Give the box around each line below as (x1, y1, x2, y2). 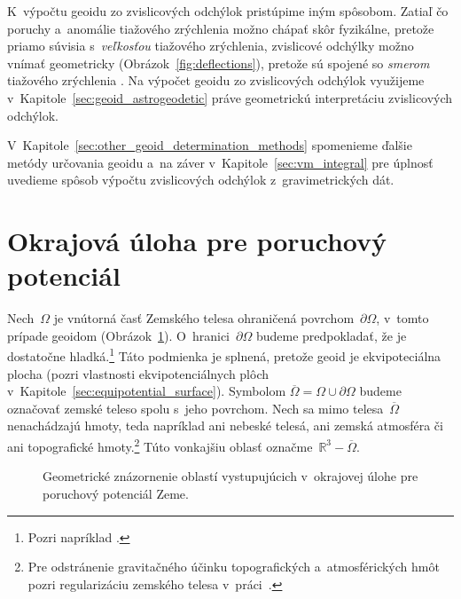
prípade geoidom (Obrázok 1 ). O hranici (7, 326, 230, 344)
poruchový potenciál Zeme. (43, 484, 189, 502)
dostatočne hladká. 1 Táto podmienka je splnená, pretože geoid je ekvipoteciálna (7, 344, 441, 366)
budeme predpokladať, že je (255, 326, 407, 344)
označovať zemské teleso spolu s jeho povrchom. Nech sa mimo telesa (7, 398, 384, 417)
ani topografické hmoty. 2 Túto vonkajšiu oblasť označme (7, 435, 313, 455)
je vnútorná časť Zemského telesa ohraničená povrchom (53, 309, 355, 327)
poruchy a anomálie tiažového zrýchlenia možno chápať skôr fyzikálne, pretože (7, 19, 434, 37)
